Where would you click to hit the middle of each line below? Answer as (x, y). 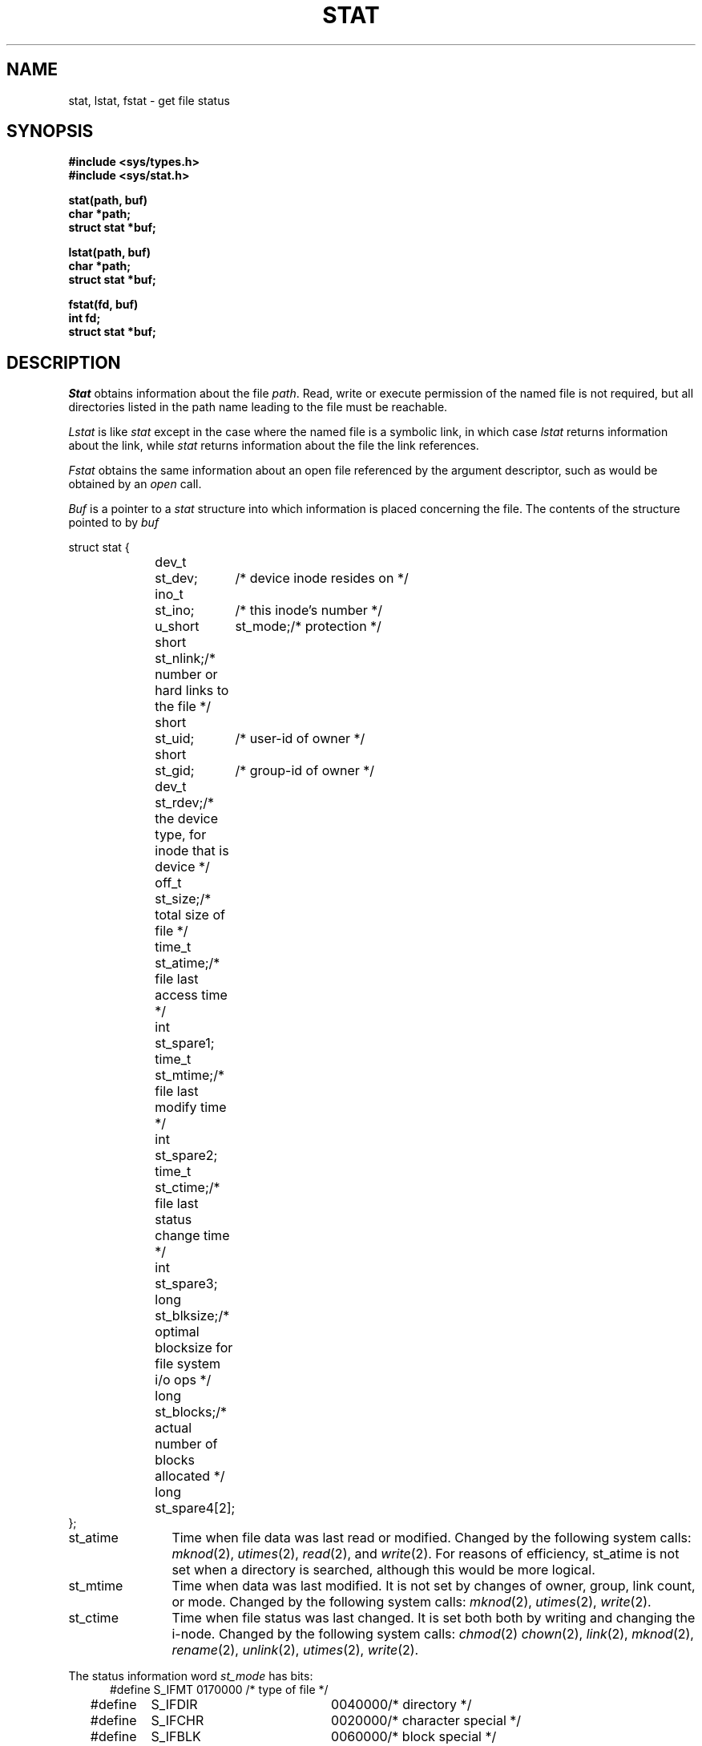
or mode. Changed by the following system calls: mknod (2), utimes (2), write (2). (412, 1602)
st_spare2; (186, 1156)
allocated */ (190, 1476)
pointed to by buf (114, 523)
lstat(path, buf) (109, 253)
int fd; (85, 318)
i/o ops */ (183, 1380)
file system (188, 1364)
